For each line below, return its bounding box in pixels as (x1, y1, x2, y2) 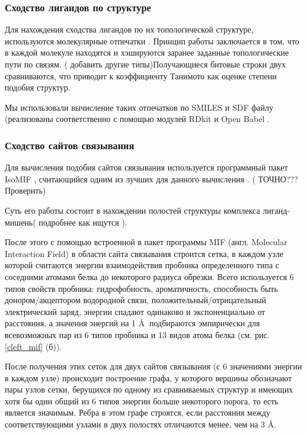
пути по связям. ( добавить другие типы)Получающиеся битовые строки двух (5, 58, 286, 70)
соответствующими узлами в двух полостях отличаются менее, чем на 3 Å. (5, 418, 277, 430)
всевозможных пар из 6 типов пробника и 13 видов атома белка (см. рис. (5, 328, 270, 340)
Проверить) (5, 184, 46, 197)
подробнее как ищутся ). (39, 216, 127, 228)
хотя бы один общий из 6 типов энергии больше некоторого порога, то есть (5, 394, 279, 407)
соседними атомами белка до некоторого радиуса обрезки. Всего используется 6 (5, 270, 294, 282)
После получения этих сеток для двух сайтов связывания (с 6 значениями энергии (5, 360, 302, 372)
